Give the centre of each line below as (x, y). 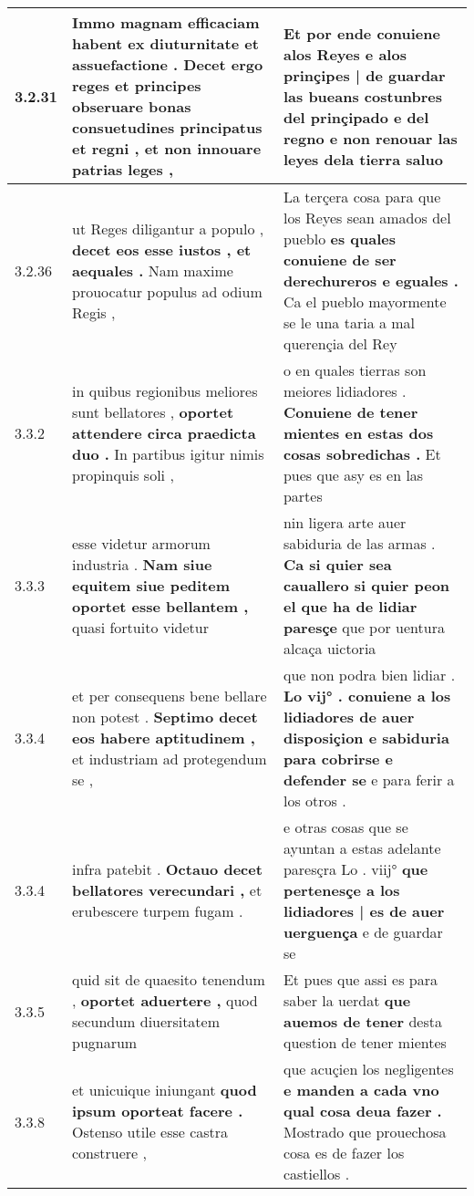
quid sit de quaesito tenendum (169, 979)
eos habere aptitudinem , (164, 738)
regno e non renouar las (370, 138)
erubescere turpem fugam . (158, 911)
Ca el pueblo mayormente (365, 302)
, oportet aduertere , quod (165, 1000)
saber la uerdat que (347, 1000)
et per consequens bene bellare (170, 696)
